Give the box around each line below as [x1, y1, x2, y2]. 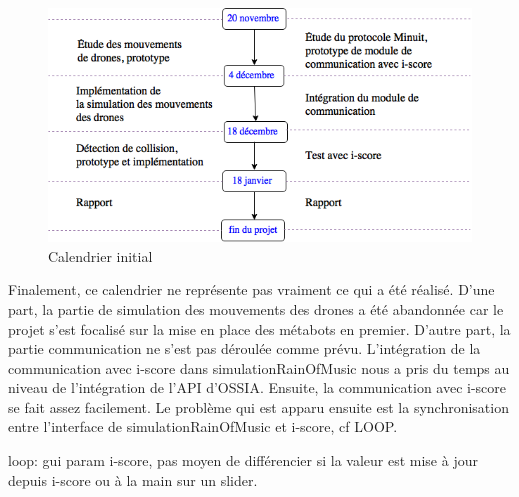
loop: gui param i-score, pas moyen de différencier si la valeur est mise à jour [8, 450, 478, 471]
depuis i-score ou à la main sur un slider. [8, 469, 258, 490]
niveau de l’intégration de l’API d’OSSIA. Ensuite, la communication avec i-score [8, 377, 507, 398]
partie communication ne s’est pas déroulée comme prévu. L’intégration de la [8, 338, 481, 359]
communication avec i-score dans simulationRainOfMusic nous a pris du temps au [8, 357, 510, 378]
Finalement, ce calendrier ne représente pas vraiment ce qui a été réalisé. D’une [8, 279, 495, 300]
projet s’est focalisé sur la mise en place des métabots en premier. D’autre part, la [8, 318, 511, 339]
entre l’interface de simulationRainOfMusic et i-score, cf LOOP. [8, 416, 398, 437]
